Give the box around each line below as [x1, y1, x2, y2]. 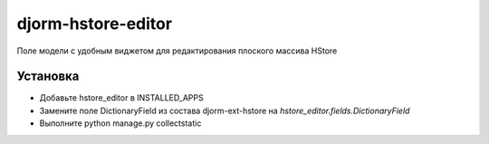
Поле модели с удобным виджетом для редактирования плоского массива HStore [16, 45, 338, 56]
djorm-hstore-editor [16, 14, 172, 34]
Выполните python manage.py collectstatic [39, 118, 202, 129]
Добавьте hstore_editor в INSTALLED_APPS [39, 92, 204, 103]
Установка [16, 69, 80, 84]
